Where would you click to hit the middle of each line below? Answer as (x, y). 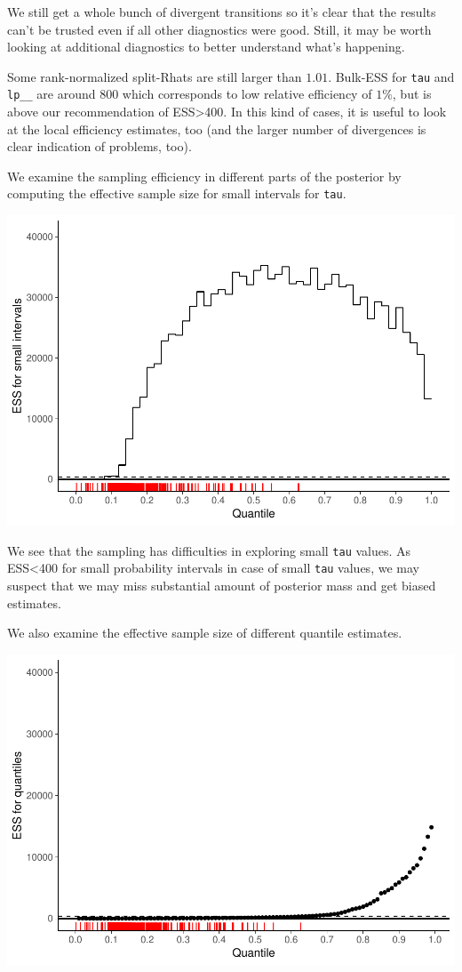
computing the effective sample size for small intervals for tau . (177, 193)
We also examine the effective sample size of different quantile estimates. (205, 633)
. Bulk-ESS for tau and (391, 76)
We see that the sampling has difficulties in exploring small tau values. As (209, 550)
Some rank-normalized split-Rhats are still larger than (155, 76)
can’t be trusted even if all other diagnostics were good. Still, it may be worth (219, 29)
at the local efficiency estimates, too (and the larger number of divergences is (217, 129)
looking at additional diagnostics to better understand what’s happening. (206, 47)
